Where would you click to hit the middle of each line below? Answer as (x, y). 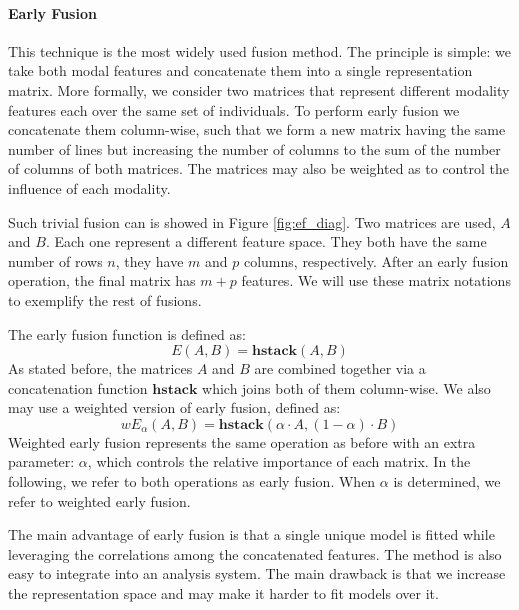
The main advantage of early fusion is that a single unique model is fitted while (251, 534)
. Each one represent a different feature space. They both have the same (266, 241)
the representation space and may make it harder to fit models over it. (223, 593)
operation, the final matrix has (102, 280)
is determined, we (447, 481)
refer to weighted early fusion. (99, 500)
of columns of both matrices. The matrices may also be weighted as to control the (258, 168)
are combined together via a (340, 368)
